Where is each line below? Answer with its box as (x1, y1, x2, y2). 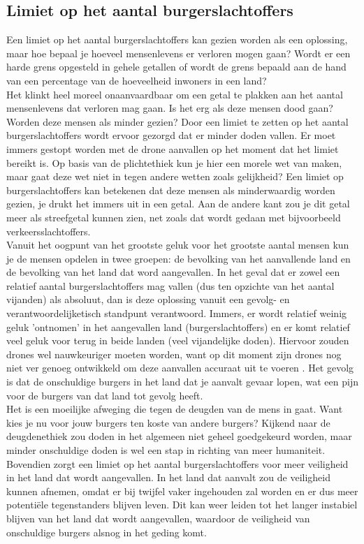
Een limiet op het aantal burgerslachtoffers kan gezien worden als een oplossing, (6, 32, 348, 47)
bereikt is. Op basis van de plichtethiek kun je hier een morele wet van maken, (6, 155, 342, 170)
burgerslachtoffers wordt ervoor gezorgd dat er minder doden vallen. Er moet (6, 128, 336, 142)
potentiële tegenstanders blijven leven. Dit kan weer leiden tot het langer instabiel (6, 497, 358, 512)
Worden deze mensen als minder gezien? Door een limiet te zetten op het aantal (6, 114, 349, 128)
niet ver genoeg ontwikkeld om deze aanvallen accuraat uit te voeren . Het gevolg (6, 360, 354, 375)
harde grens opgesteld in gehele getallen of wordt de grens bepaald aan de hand (6, 59, 347, 74)
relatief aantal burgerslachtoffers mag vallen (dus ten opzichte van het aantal (6, 278, 335, 293)
